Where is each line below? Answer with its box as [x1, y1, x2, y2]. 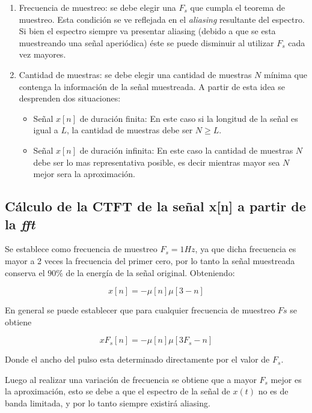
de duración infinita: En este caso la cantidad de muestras [79, 143, 293, 156]
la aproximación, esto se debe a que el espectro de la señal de [5, 385, 230, 397]
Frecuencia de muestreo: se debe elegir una [19, 1, 176, 13]
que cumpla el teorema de [190, 1, 286, 13]
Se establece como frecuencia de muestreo [5, 243, 158, 255]
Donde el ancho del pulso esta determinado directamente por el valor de [5, 353, 270, 366]
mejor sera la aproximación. [33, 167, 135, 180]
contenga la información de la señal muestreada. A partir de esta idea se [19, 80, 285, 92]
